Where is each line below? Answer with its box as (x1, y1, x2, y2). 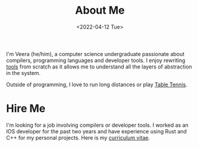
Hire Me (6, 102, 46, 115)
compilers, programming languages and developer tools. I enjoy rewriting (6, 57, 186, 64)
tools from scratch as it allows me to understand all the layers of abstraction (6, 63, 192, 70)
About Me (75, 4, 125, 17)
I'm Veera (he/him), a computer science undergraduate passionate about (6, 50, 185, 57)
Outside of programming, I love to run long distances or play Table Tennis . (6, 81, 187, 88)
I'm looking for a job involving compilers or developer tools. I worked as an (6, 121, 189, 129)
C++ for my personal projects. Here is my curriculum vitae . (6, 134, 150, 141)
